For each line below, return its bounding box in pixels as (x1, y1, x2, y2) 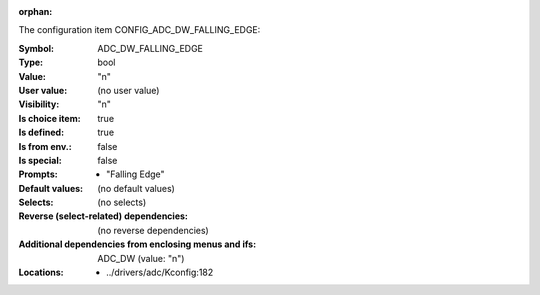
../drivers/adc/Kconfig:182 (106, 266, 214, 279)
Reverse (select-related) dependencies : (18, 210, 189, 222)
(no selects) (97, 196, 147, 209)
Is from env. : (18, 140, 72, 152)
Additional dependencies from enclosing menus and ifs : (18, 238, 257, 250)
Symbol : (18, 42, 55, 54)
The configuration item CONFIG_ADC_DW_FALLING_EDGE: (18, 24, 261, 36)
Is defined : (18, 126, 65, 139)
